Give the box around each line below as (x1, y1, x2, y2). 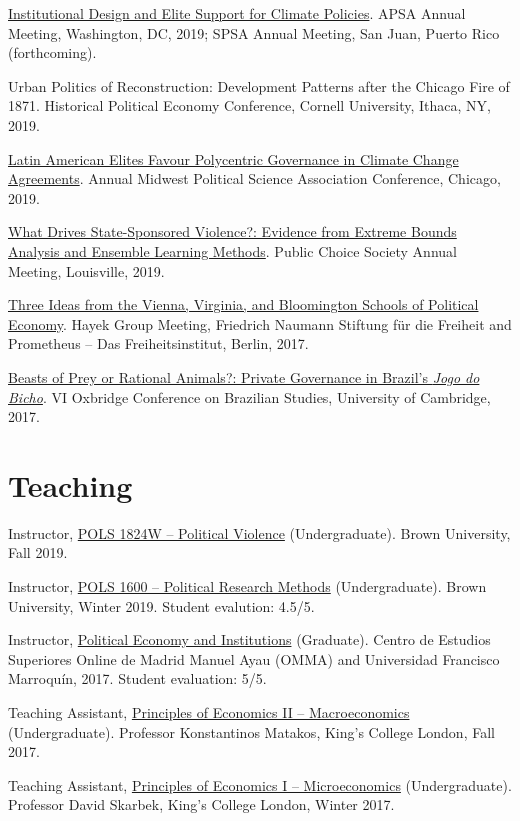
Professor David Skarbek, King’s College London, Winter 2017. (8, 794, 395, 815)
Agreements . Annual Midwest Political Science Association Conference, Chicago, (8, 168, 501, 189)
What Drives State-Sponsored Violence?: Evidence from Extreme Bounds (8, 221, 457, 242)
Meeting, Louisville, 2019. (8, 260, 165, 281)
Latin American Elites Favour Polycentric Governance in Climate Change (8, 148, 459, 169)
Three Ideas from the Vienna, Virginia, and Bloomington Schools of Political (8, 294, 479, 315)
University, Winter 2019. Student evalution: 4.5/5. (8, 595, 315, 616)
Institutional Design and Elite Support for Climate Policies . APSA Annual (8, 3, 466, 23)
